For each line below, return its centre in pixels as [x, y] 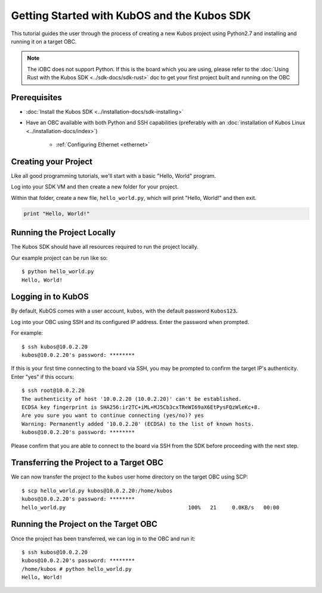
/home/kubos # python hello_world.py [77, 569]
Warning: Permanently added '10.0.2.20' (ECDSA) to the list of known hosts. [138, 424]
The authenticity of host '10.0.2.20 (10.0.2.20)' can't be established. [132, 399]
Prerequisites [36, 98]
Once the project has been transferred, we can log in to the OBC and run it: [103, 538]
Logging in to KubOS [50, 297]
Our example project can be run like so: [59, 258]
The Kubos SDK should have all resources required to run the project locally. [105, 247]
